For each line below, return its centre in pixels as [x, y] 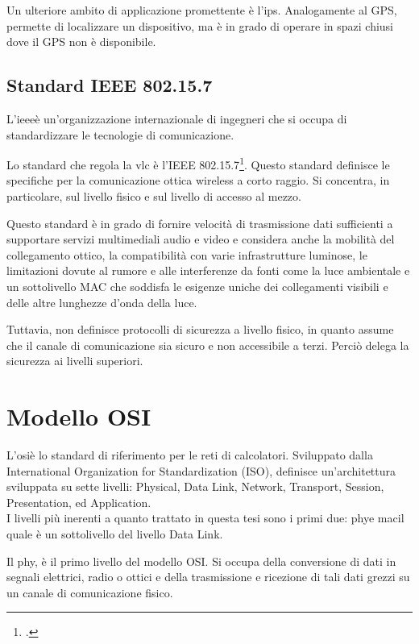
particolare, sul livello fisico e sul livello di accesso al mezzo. [154, 196]
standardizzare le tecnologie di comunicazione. [120, 134]
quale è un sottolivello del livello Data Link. [115, 534]
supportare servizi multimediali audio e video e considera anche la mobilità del [201, 239]
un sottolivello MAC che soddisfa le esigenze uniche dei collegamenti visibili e [197, 286]
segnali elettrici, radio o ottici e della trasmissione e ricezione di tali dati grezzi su [208, 577]
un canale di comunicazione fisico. [90, 592]
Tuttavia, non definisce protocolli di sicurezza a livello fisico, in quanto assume [200, 329]
